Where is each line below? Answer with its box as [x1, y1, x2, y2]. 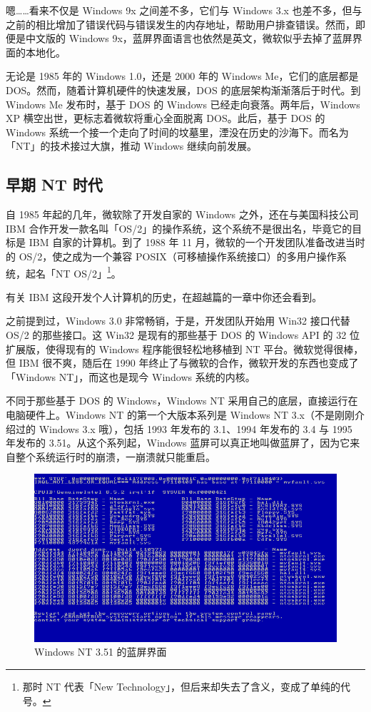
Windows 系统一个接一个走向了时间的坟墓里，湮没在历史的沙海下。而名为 [6, 124, 349, 139]
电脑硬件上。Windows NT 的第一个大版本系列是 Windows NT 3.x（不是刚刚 [6, 407, 355, 422]
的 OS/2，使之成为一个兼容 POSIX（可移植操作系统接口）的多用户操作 [6, 248, 337, 263]
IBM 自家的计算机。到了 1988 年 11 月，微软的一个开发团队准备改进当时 [29, 235, 365, 250]
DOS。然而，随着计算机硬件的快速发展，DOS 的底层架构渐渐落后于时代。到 [6, 82, 361, 97]
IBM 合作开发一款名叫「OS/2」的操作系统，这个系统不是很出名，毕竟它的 [6, 220, 352, 235]
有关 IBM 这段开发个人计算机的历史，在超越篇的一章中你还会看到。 [6, 289, 322, 304]
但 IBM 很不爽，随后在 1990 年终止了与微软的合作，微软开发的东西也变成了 [6, 355, 359, 370]
